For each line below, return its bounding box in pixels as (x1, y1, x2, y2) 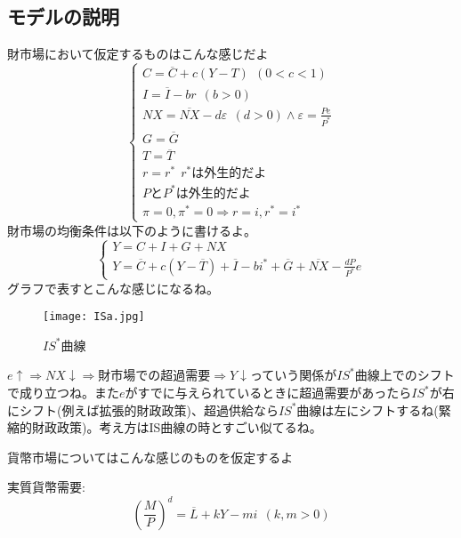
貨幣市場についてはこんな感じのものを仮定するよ (7, 447, 294, 466)
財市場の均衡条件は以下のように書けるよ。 (7, 221, 256, 239)
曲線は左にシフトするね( (296, 400, 439, 419)
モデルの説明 (7, 3, 119, 30)
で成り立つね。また (7, 383, 119, 402)
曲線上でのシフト (354, 365, 455, 384)
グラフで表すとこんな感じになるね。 (7, 278, 219, 297)
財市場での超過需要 (98, 365, 211, 384)
